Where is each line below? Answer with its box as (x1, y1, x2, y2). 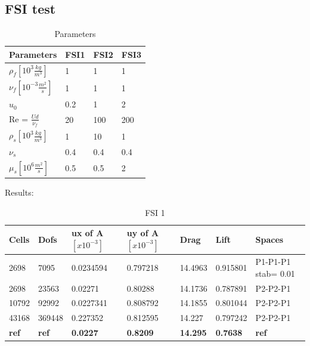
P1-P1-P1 (255, 255, 291, 268)
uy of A (126, 227, 159, 239)
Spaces (255, 233, 284, 246)
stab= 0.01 (255, 267, 295, 279)
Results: (5, 186, 34, 199)
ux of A (72, 227, 104, 239)
